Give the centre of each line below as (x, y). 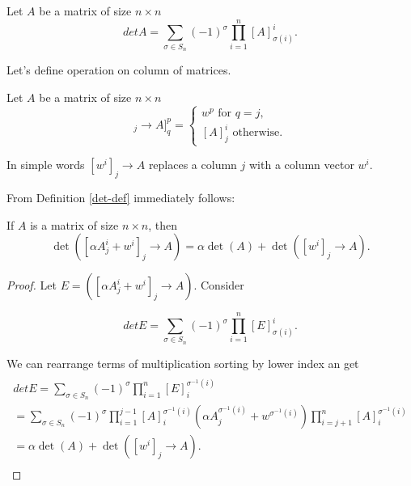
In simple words (46, 165)
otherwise (256, 133)
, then (163, 224)
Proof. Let (32, 285)
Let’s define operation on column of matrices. (119, 70)
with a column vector (301, 165)
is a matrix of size (74, 224)
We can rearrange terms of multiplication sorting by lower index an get (183, 363)
